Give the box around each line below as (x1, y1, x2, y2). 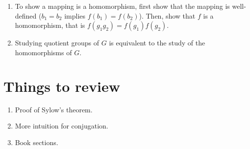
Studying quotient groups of (15, 38, 100, 48)
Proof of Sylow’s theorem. (15, 104, 93, 114)
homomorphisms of (15, 47, 72, 57)
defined (15, 10, 37, 21)
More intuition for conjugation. (15, 121, 108, 131)
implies (64, 10, 86, 21)
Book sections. (15, 137, 58, 147)
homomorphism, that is (15, 20, 85, 30)
